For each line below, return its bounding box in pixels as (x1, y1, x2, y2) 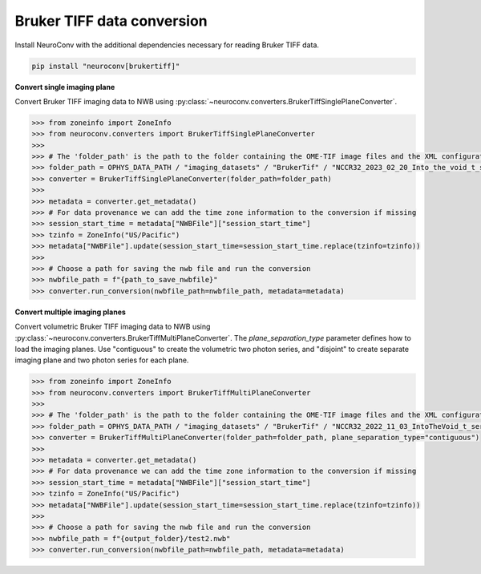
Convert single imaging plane (14, 82, 115, 91)
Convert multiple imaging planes (14, 307, 126, 317)
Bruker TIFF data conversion (14, 12, 208, 30)
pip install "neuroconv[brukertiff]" (31, 61, 180, 71)
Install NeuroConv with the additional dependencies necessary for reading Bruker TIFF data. (14, 40, 320, 50)
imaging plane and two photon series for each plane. (14, 355, 189, 365)
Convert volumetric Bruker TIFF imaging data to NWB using (14, 321, 211, 332)
